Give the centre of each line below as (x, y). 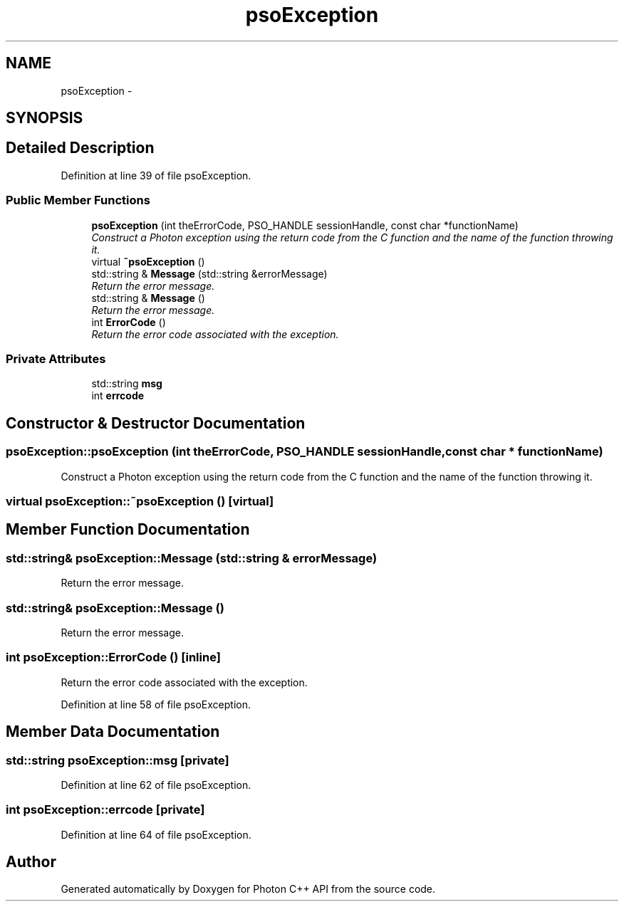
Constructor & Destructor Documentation (156, 423)
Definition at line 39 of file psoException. (156, 175)
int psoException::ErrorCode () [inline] (113, 657)
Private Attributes (56, 358)
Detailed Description (80, 148)
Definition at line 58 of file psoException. (156, 704)
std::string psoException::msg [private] (118, 760)
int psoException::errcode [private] (105, 810)
